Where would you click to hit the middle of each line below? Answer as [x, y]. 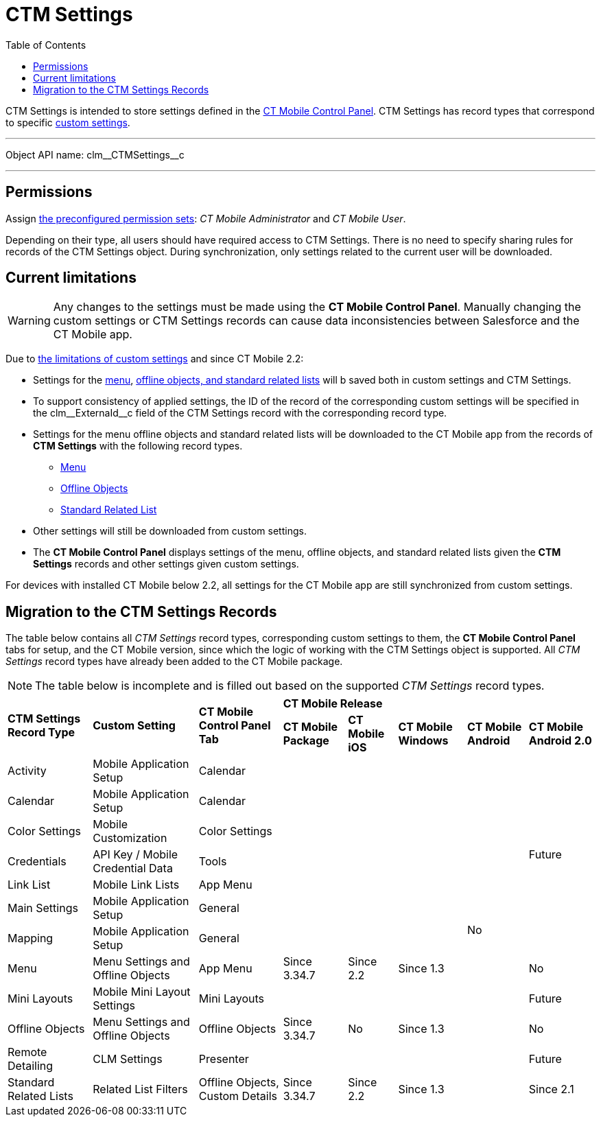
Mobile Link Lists [136, 885]
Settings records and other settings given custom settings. [166, 564]
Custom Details [238, 1096]
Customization [130, 838]
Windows [423, 741]
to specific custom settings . [68, 122]
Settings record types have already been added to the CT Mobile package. [174, 662]
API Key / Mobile [135, 855]
